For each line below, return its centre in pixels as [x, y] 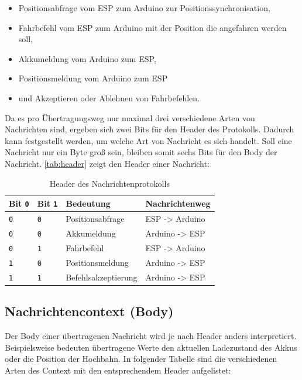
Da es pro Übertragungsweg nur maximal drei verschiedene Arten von [130, 117]
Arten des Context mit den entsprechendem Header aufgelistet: [118, 370]
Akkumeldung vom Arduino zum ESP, [87, 58]
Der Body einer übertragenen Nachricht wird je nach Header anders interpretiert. [151, 336]
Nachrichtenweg [178, 203]
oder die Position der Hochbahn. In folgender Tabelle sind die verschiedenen [141, 359]
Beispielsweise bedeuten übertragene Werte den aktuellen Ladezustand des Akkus [151, 347]
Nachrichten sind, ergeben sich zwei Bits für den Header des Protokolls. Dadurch [150, 129]
